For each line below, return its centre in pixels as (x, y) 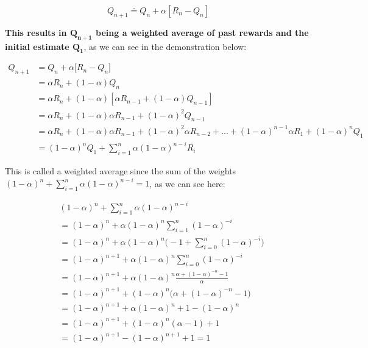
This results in (36, 32)
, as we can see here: (187, 183)
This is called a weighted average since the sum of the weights (121, 171)
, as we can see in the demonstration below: (165, 46)
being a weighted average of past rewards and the (202, 32)
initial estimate (37, 46)
